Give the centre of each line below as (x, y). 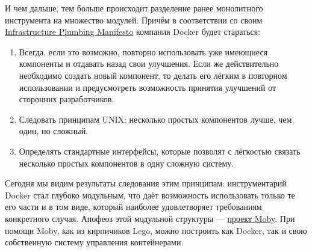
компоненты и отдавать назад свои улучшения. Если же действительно (149, 63)
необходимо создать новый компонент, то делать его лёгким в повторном (153, 75)
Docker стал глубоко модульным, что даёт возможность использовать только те (150, 195)
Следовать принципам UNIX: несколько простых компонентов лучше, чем (155, 119)
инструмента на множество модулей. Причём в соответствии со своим (134, 20)
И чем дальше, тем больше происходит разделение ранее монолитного (134, 8)
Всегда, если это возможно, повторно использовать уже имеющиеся (143, 51)
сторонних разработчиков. (67, 99)
